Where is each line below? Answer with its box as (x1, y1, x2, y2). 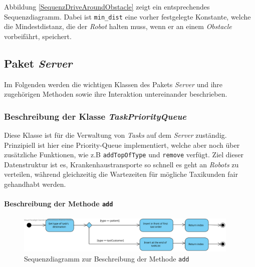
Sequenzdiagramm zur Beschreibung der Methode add (24, 253, 189, 263)
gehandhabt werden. (4, 179, 66, 189)
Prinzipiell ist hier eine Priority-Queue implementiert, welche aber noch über (4, 139, 240, 150)
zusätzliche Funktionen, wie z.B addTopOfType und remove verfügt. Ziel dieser (4, 149, 243, 160)
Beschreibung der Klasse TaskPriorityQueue (4, 110, 187, 122)
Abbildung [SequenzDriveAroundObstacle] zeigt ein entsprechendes (4, 2, 210, 12)
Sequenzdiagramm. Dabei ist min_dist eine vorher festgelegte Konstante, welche (4, 11, 251, 22)
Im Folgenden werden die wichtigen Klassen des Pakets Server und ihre (4, 79, 223, 89)
